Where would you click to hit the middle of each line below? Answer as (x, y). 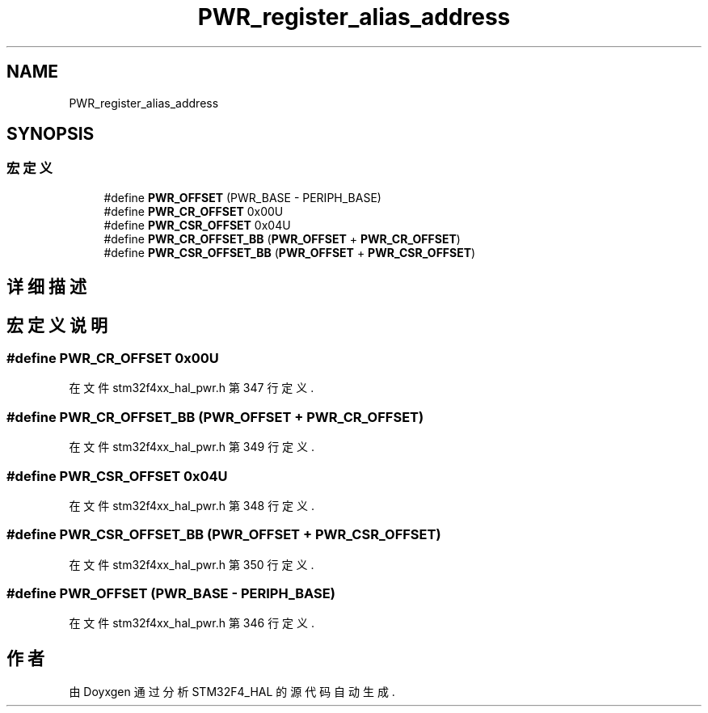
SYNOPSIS (51, 134)
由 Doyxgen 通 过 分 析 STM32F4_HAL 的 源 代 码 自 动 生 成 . (232, 692)
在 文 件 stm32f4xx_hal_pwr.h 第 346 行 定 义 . (192, 623)
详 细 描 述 (46, 287)
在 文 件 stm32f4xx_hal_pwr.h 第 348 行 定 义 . (192, 505)
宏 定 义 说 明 (57, 325)
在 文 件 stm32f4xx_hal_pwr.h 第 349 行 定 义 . (192, 447)
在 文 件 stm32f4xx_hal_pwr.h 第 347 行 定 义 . (192, 388)
